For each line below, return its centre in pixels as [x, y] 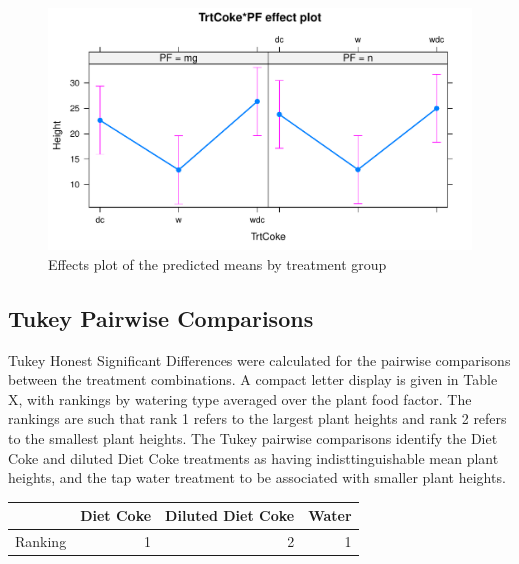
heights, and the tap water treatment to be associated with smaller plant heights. [257, 477]
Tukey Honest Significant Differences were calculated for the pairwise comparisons [259, 359]
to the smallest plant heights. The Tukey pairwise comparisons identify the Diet [253, 437]
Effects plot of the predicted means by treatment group [217, 263]
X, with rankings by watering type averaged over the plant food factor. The [240, 398]
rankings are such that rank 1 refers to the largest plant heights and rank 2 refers [257, 418]
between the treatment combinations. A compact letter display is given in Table [253, 379]
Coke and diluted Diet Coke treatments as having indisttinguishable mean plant [253, 457]
